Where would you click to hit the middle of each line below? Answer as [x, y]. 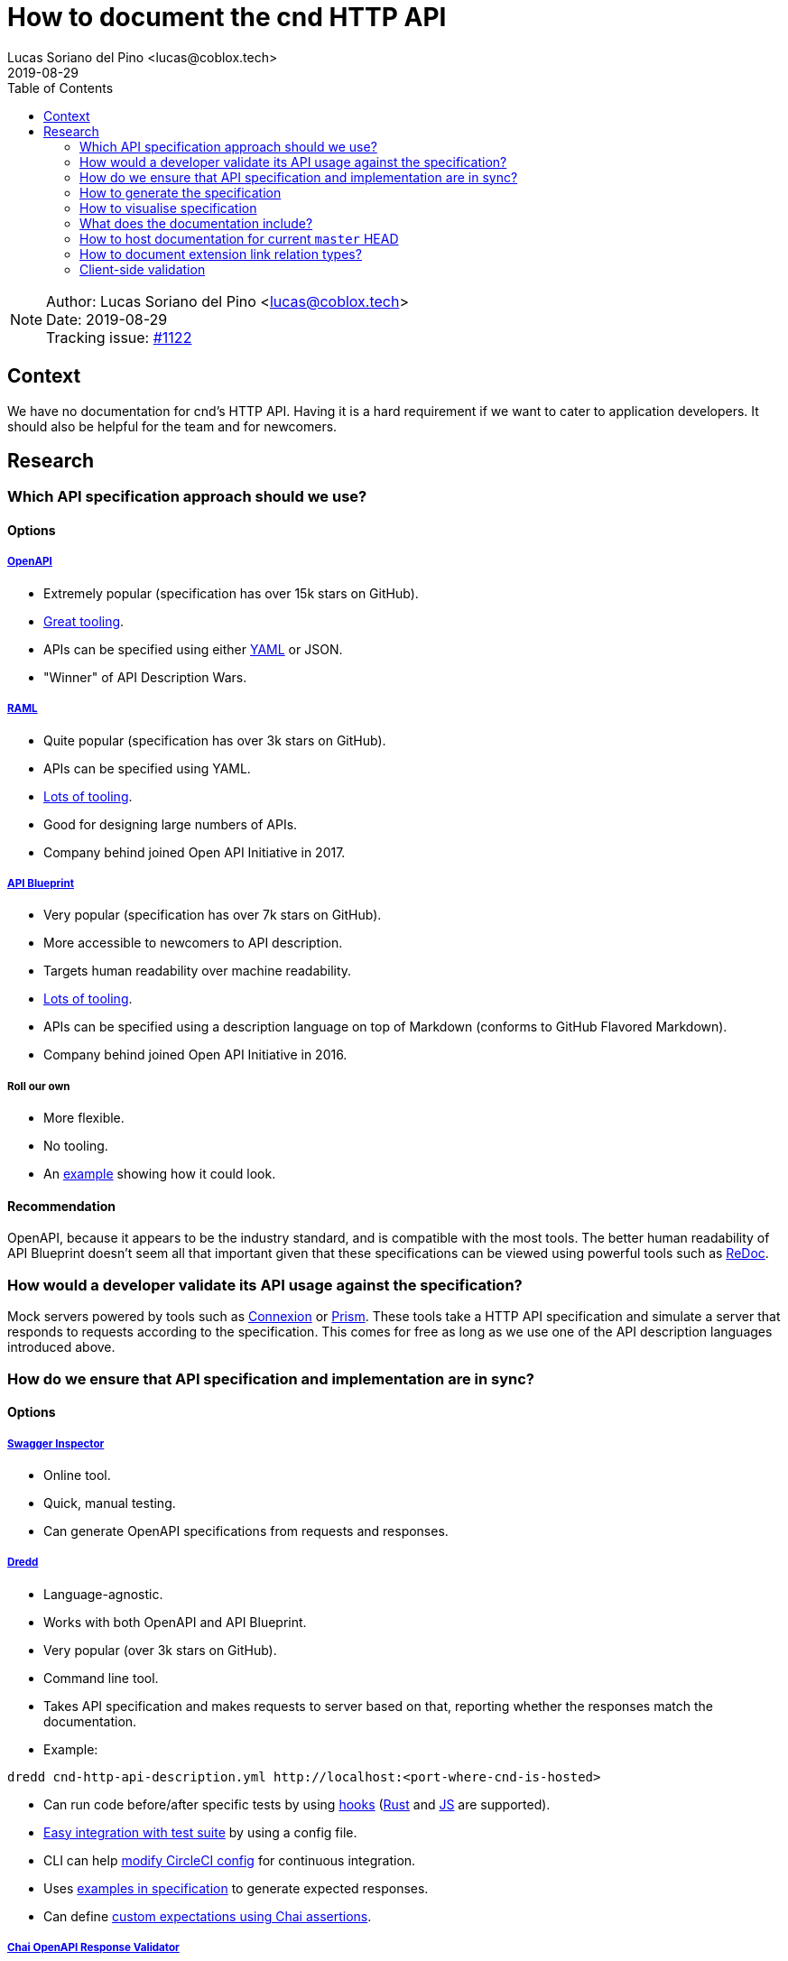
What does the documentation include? [196, 223]
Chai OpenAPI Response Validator [93, 1948]
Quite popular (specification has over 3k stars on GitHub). [215, 740]
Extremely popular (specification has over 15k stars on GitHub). [231, 593]
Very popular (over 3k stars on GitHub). [160, 1650]
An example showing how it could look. [160, 1174]
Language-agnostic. [103, 1594]
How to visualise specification [168, 208]
